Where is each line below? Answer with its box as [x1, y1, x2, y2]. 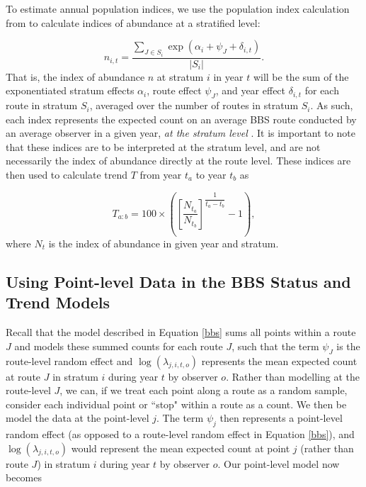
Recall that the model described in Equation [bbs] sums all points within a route [6, 325, 356, 340]
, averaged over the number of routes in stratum [89, 98, 299, 113]
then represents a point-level [219, 410, 343, 425]
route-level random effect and [6, 353, 133, 368]
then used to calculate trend [6, 167, 128, 182]
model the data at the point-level [6, 410, 149, 425]
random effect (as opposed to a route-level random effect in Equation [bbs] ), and [6, 427, 355, 442]
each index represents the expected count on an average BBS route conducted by [6, 111, 357, 126]
